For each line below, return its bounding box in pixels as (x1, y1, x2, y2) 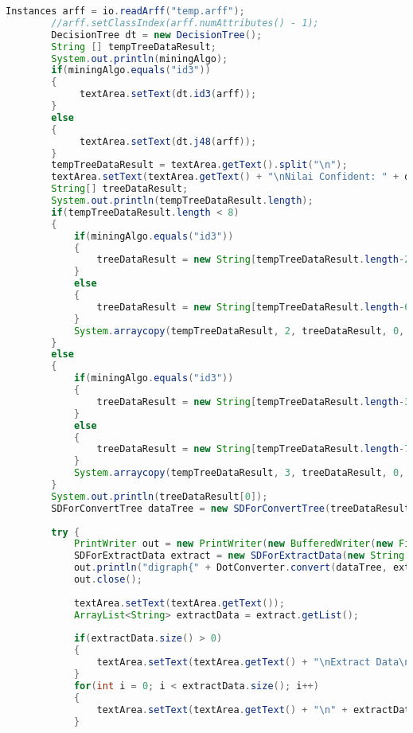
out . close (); (73, 574, 142, 585)
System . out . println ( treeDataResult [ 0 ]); (51, 490, 268, 502)
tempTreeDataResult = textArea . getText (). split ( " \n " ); (51, 159, 348, 171)
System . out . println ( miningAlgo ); (51, 53, 228, 64)
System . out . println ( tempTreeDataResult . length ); (51, 195, 314, 206)
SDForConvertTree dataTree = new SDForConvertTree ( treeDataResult (51, 502, 411, 514)
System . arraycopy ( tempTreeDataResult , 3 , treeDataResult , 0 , (73, 467, 405, 479)
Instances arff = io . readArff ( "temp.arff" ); (6, 6, 245, 17)
